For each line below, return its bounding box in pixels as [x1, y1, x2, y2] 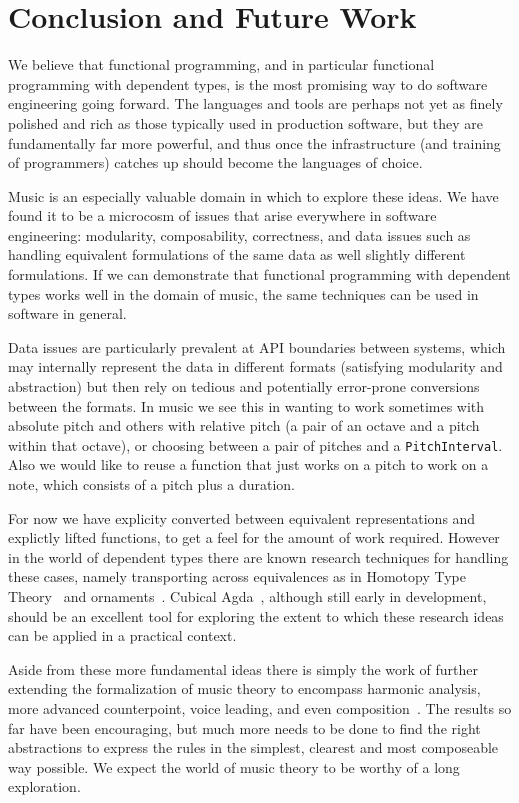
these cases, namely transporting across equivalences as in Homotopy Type [8, 566, 467, 587]
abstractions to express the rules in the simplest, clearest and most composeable [8, 737, 499, 758]
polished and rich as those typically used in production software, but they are [8, 112, 484, 133]
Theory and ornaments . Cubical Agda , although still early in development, [8, 586, 487, 607]
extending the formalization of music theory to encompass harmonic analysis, [8, 678, 481, 699]
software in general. [8, 303, 127, 324]
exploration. [8, 776, 81, 797]
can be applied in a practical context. [8, 625, 237, 646]
